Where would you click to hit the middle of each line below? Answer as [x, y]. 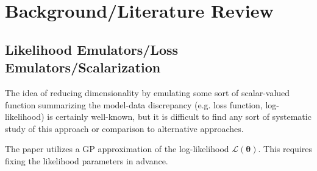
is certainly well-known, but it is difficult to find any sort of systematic [179, 117]
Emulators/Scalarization [83, 67]
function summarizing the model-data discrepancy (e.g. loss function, [134, 104]
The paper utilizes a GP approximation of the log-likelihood [117, 149]
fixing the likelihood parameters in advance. [87, 160]
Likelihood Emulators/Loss [92, 49]
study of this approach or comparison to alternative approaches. [124, 128]
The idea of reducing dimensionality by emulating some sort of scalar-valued [148, 92]
